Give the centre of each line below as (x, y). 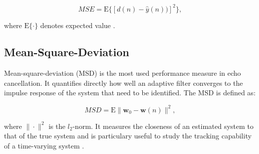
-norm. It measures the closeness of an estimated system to (163, 126)
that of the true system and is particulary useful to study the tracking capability (128, 136)
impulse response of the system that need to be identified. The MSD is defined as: (130, 93)
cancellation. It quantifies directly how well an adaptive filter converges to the (123, 83)
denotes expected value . (78, 25)
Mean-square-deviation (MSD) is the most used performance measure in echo (122, 73)
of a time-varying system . (44, 145)
